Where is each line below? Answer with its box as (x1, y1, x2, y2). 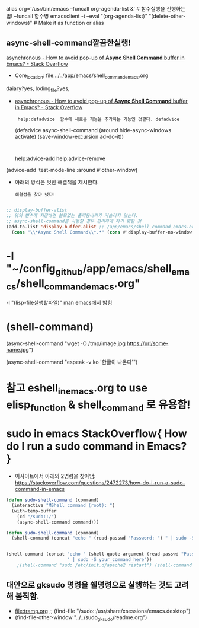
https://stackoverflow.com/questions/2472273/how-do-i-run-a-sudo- (14, 479, 185, 486)
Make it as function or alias (38, 20, 104, 26)
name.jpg (6, 346, 30, 353)
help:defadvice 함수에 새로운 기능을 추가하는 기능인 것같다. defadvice (17, 116, 179, 123)
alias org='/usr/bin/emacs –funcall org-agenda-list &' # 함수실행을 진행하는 (6, 5, 186, 12)
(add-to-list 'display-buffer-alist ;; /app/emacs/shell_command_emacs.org (6, 224, 197, 230)
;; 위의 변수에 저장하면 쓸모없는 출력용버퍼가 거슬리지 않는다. (6, 213, 139, 219)
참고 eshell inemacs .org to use (6, 381, 148, 397)
